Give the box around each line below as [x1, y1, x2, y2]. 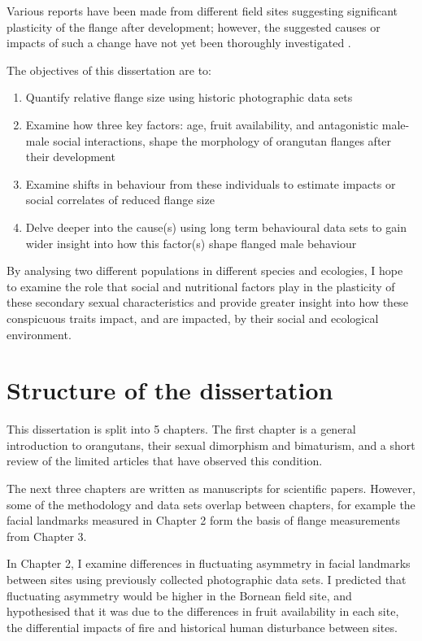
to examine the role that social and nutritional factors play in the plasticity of [7, 277, 395, 294]
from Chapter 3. [7, 527, 87, 544]
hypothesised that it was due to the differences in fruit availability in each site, [7, 603, 399, 620]
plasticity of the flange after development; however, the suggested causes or [7, 18, 381, 35]
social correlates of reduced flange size [25, 191, 215, 208]
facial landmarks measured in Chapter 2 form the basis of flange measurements [7, 512, 401, 529]
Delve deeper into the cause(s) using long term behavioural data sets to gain [25, 218, 407, 235]
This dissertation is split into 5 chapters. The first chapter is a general [7, 421, 356, 438]
